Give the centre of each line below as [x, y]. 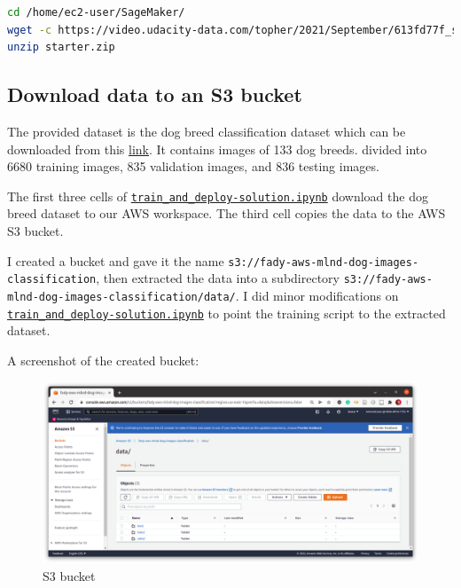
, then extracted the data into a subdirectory [218, 278]
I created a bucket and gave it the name [116, 260]
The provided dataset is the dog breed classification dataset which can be [207, 131]
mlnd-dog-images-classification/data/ [121, 297]
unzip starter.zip [61, 47]
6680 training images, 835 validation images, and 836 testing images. [193, 166]
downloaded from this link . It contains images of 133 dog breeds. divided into [217, 149]
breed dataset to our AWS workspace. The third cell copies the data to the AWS [227, 213]
